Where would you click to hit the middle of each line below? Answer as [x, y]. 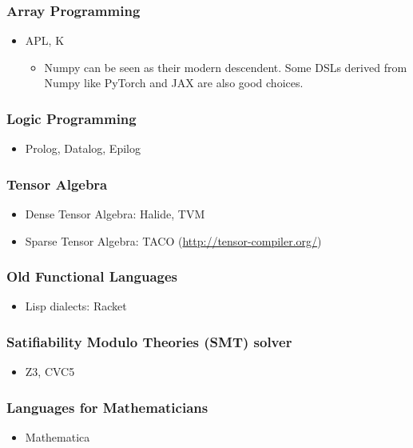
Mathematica [58, 437]
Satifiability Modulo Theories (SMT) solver [149, 341]
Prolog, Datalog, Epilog [83, 148]
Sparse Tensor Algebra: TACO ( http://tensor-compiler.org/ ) [173, 240]
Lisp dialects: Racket [76, 306]
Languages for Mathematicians [107, 407]
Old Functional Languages [92, 276]
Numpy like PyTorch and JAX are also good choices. [174, 83]
